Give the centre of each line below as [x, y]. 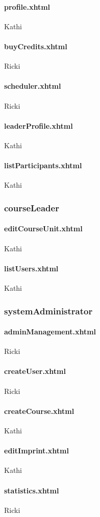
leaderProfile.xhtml [39, 125]
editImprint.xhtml [36, 451]
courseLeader [32, 207]
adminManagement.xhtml [50, 332]
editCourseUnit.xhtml [43, 228]
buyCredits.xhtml [36, 46]
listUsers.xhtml [31, 268]
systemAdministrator [48, 311]
